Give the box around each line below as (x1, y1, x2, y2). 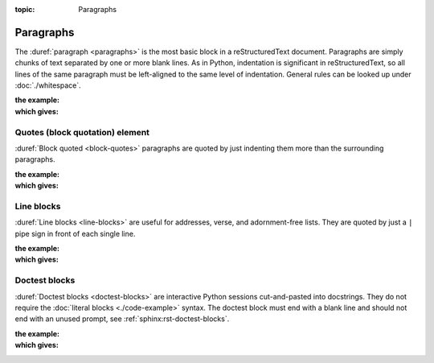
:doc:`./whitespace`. (14, 80, 82, 90)
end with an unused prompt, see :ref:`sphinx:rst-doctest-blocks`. (14, 314, 230, 324)
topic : (14, 5, 35, 14)
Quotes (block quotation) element (14, 126, 150, 138)
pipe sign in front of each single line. (14, 229, 136, 238)
